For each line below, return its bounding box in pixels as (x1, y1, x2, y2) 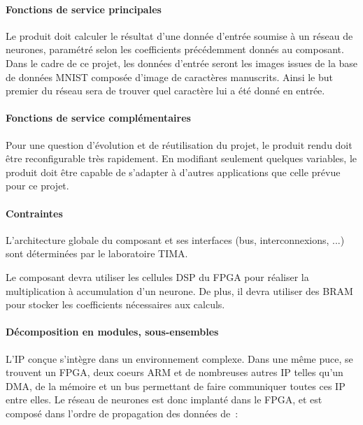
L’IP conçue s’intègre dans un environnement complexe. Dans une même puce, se (6, 351, 353, 366)
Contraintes (6, 206, 63, 220)
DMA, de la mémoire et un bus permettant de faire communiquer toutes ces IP (6, 378, 346, 393)
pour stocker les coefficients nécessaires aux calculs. (6, 297, 225, 312)
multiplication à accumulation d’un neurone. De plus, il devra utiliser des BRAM (6, 283, 353, 298)
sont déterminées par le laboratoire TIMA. (6, 246, 188, 261)
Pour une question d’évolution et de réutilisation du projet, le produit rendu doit (6, 137, 353, 152)
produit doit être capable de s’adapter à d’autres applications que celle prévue (6, 164, 341, 179)
